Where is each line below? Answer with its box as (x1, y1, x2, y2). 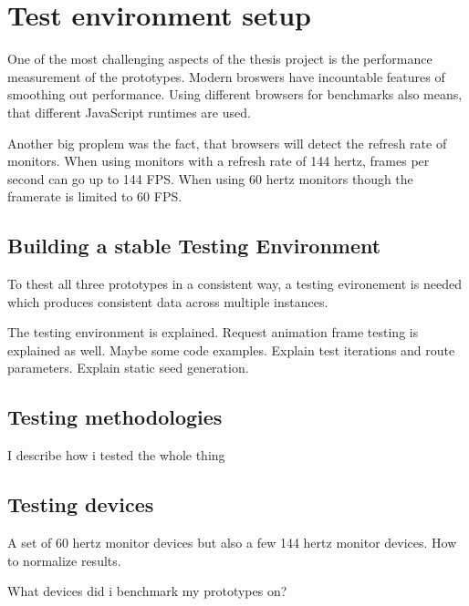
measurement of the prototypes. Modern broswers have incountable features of (7, 67, 445, 86)
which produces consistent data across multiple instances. (7, 292, 328, 311)
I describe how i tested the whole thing (7, 446, 225, 465)
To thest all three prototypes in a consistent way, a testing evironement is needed (7, 274, 462, 293)
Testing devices (7, 490, 154, 519)
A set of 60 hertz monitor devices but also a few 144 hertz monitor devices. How (7, 533, 457, 552)
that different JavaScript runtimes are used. (7, 102, 251, 121)
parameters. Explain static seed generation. (7, 358, 249, 377)
